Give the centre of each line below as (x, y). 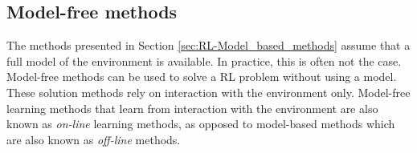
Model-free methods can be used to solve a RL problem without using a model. (202, 76)
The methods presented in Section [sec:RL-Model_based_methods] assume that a (208, 45)
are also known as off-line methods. (94, 139)
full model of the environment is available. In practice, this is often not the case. (204, 60)
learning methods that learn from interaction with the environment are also (192, 108)
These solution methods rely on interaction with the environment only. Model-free (208, 92)
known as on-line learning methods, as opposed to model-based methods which (201, 124)
